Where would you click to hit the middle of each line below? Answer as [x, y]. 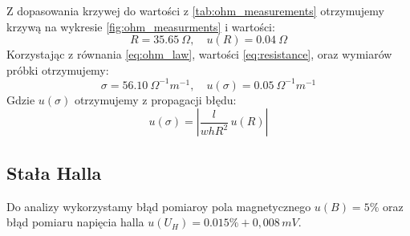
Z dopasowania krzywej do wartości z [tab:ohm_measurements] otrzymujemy [195, 10]
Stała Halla [54, 172]
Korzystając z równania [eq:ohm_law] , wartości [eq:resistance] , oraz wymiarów [199, 54]
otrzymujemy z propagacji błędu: [155, 99]
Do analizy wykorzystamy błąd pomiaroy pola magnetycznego [159, 206]
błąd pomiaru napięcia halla [75, 222]
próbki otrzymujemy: [58, 69]
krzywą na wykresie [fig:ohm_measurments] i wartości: [141, 26]
